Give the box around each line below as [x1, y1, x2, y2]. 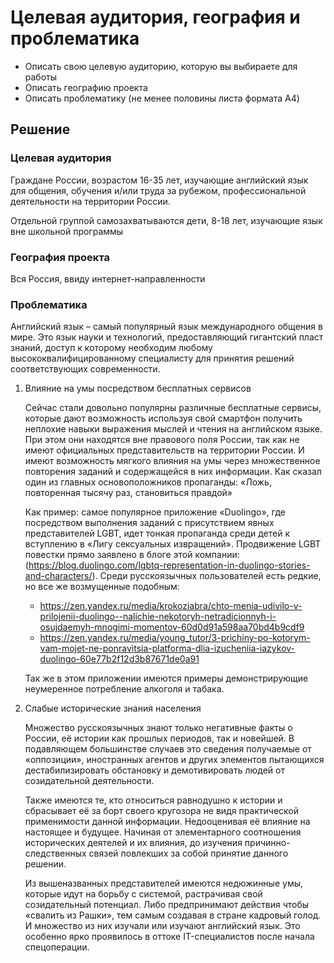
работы [24, 71, 58, 83]
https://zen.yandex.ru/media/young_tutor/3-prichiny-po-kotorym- [39, 632, 311, 644]
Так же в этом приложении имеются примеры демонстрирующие [24, 672, 309, 685]
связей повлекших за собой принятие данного [88, 847, 289, 860]
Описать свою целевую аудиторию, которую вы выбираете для [24, 60, 298, 72]
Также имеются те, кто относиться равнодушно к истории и [24, 794, 283, 806]
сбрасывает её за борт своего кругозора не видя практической [24, 805, 300, 817]
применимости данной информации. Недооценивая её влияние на [24, 816, 311, 828]
